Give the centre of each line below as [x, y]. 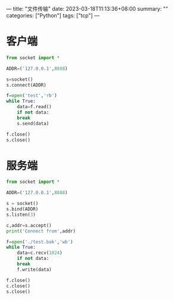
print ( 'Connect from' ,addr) [41, 231]
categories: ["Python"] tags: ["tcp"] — [53, 16]
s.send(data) [33, 123]
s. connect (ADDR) [26, 85]
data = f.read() [34, 107]
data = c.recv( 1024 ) [40, 253]
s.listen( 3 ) [21, 215]
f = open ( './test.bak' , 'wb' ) [40, 242]
